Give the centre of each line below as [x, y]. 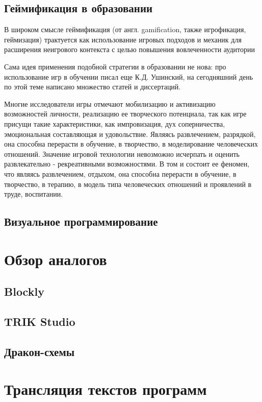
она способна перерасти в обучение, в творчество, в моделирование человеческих [131, 144]
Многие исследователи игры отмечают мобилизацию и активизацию [110, 103]
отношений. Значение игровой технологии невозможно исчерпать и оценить [122, 153]
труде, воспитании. [34, 194]
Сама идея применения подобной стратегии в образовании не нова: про [115, 66]
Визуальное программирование [81, 221]
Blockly [24, 291]
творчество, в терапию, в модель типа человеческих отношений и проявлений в [128, 184]
